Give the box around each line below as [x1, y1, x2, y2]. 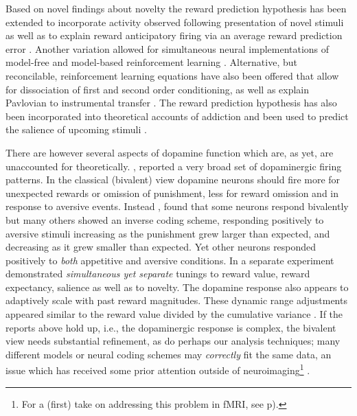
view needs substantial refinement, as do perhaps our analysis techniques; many [5, 334, 341, 348]
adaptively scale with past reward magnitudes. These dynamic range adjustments [5, 293, 347, 308]
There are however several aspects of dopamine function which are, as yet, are [5, 145, 334, 159]
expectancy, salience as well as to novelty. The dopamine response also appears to [5, 279, 349, 294]
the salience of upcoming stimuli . [5, 122, 147, 137]
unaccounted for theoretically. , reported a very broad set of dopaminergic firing [5, 159, 342, 173]
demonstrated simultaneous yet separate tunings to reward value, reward [5, 266, 310, 281]
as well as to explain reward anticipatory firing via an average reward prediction [5, 28, 343, 43]
